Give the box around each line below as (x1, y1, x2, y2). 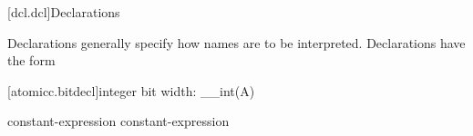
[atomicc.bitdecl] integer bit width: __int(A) (7, 81, 255, 100)
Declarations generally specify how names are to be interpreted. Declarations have (7, 33, 466, 52)
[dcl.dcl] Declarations (7, 3, 120, 21)
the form (7, 51, 56, 70)
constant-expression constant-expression (7, 112, 230, 131)
